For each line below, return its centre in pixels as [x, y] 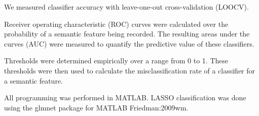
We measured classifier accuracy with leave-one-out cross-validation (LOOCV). [126, 7]
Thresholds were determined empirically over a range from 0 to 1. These [116, 61]
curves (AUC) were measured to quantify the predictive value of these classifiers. [129, 43]
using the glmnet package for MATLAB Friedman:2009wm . [96, 107]
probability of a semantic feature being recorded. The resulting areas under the [127, 34]
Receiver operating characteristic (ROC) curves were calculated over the [116, 24]
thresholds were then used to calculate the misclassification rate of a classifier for [130, 70]
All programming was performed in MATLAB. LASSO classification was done [125, 98]
